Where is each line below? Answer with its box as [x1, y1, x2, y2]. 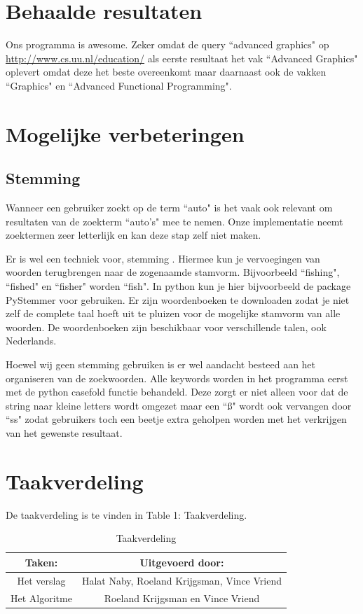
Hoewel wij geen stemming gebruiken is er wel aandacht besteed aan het [6, 357, 316, 372]
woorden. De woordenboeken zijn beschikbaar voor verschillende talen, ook [6, 319, 327, 334]
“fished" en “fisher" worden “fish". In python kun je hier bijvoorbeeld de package [6, 279, 351, 293]
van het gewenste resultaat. [6, 425, 123, 440]
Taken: [25, 554, 58, 569]
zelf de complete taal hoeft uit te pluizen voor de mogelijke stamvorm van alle [6, 306, 341, 321]
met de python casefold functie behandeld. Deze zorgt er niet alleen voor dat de [6, 384, 348, 399]
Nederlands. [6, 333, 57, 348]
